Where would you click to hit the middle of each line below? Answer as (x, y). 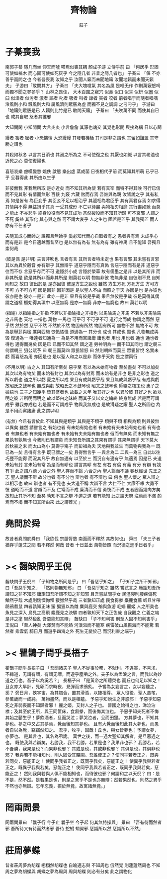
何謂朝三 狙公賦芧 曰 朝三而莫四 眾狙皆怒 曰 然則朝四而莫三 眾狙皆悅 (75, 350)
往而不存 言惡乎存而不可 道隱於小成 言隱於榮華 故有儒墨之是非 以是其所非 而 (83, 271)
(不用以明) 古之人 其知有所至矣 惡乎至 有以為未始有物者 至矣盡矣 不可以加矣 (82, 367)
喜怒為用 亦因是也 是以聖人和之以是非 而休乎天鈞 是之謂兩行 (76, 356)
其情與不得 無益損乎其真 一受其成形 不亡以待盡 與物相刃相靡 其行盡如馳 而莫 (83, 206)
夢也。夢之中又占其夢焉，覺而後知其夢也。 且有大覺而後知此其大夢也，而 (80, 723)
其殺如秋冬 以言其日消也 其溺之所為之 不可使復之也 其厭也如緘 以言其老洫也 (82, 154)
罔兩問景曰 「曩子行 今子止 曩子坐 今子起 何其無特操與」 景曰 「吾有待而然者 (83, 822)
